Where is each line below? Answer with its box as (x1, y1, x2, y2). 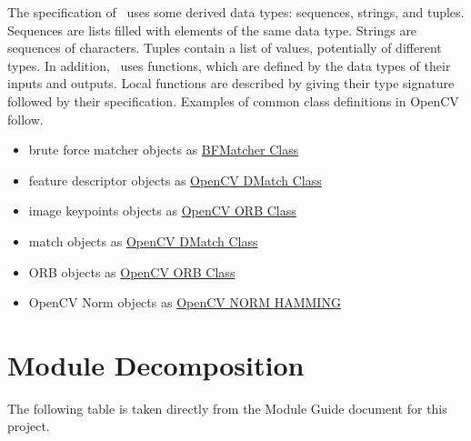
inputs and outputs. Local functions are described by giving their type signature (7, 74, 455, 93)
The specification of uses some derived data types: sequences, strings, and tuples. (7, 3, 465, 21)
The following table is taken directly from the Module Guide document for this (7, 398, 447, 417)
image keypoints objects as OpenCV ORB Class (28, 201, 296, 220)
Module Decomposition (7, 346, 305, 383)
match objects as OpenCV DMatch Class (28, 231, 258, 250)
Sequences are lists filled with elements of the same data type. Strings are (7, 20, 417, 39)
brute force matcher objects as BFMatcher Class (28, 140, 299, 159)
